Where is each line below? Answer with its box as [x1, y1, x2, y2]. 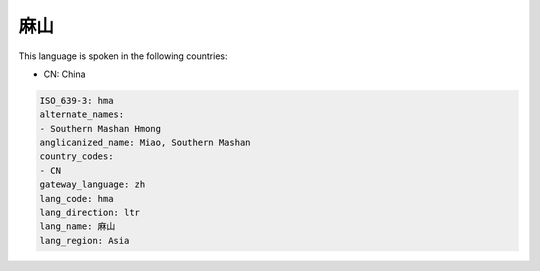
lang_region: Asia [39, 235, 130, 246]
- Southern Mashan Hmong [39, 123, 162, 134]
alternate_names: [39, 109, 125, 120]
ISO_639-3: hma [39, 95, 114, 106]
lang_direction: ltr [39, 207, 140, 219]
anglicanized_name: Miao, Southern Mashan [39, 137, 251, 149]
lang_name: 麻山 [39, 221, 116, 232]
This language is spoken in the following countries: [18, 50, 228, 62]
